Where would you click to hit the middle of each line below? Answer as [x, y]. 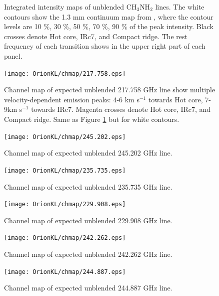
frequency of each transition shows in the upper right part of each [105, 46]
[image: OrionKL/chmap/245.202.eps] [65, 137]
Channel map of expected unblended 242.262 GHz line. [88, 254]
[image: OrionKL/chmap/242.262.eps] [65, 238]
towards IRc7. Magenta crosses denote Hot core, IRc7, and [121, 109]
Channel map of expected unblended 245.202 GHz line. [88, 153]
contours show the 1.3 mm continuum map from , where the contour [109, 16]
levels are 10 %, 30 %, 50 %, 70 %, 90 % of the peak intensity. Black [109, 26]
